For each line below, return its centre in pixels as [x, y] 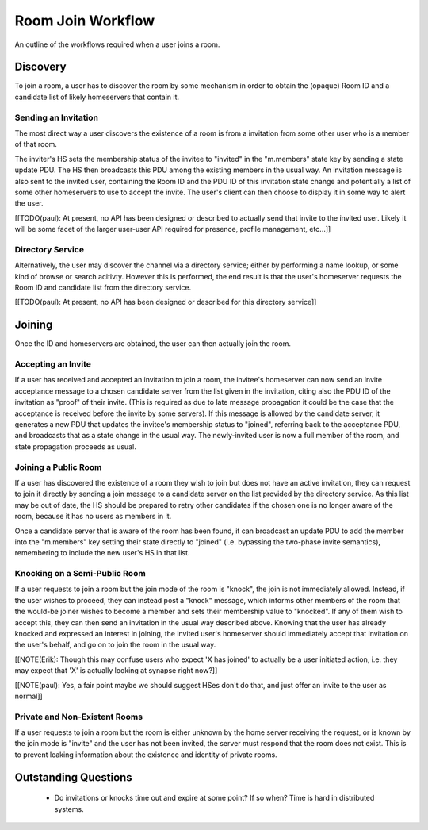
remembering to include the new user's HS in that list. [102, 553]
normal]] [29, 696]
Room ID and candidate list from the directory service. [103, 288]
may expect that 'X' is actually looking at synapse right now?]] [116, 671]
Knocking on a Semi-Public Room [80, 574]
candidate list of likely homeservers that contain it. [97, 97]
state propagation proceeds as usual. [75, 446]
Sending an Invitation [57, 117]
